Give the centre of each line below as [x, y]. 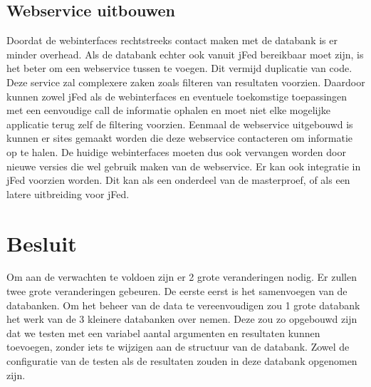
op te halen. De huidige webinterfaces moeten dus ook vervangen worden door [176, 151]
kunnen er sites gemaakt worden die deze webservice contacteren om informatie [180, 138]
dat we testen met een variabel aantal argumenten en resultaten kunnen [163, 332]
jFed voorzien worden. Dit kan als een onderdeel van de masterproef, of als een [178, 180]
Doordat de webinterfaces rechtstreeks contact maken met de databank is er [172, 40]
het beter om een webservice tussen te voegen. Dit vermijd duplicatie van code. [179, 68]
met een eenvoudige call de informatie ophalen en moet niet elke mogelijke [168, 110]
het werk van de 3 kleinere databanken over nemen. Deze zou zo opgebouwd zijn [182, 319]
